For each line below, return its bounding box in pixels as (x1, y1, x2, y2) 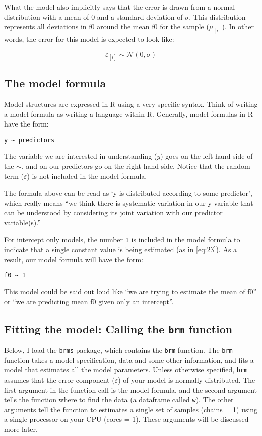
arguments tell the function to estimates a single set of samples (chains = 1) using (4, 404, 258, 414)
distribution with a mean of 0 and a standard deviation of (4, 11, 183, 22)
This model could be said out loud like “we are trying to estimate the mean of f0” (4, 286, 257, 297)
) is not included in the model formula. (27, 170, 147, 181)
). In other (222, 21, 254, 32)
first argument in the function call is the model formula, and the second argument (4, 384, 257, 395)
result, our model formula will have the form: (4, 254, 143, 264)
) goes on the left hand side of (160, 151, 253, 161)
